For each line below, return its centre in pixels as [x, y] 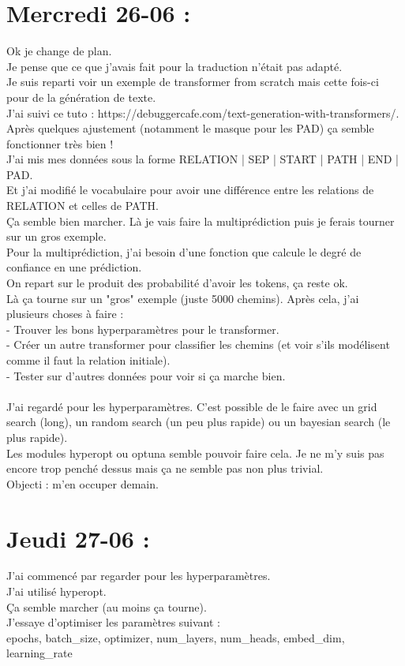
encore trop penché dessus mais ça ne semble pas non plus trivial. [165, 468]
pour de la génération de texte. [81, 97]
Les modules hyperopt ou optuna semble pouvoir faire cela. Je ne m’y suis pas [195, 453]
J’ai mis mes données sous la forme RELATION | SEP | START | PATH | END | [203, 159]
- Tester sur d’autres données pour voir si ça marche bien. [146, 375]
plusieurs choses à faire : [65, 314]
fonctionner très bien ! [60, 143]
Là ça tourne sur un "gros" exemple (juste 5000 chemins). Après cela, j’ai [183, 298]
